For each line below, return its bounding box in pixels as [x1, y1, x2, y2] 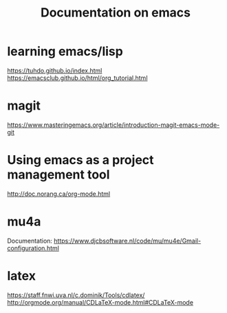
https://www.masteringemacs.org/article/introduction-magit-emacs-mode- [7, 121, 220, 129]
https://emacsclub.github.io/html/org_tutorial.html [7, 74, 148, 82]
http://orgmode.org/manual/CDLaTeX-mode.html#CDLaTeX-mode [7, 298, 194, 306]
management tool [7, 167, 110, 183]
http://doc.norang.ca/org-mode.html [7, 190, 111, 198]
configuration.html [7, 243, 60, 252]
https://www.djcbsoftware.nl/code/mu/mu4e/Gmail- [54, 236, 202, 245]
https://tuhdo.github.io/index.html [7, 66, 102, 74]
